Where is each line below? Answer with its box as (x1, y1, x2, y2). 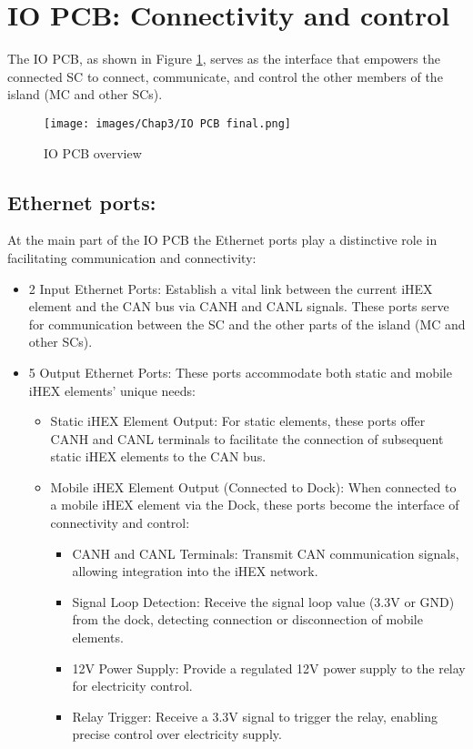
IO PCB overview (44, 143, 142, 162)
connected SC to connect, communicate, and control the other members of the (7, 66, 443, 86)
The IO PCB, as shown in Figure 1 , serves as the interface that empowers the (7, 49, 440, 68)
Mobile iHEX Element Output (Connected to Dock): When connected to (50, 477, 457, 496)
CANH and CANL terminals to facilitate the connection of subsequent (50, 429, 444, 448)
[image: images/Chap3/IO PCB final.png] (44, 116, 292, 130)
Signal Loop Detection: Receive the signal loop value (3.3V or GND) (72, 592, 455, 611)
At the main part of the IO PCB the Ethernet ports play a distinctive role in (7, 230, 438, 249)
